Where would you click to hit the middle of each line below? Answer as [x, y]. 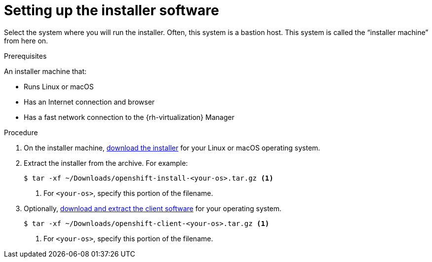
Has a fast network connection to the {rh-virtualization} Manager [129, 117]
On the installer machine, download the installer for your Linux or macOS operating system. [172, 148]
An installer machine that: [45, 71]
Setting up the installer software [112, 10]
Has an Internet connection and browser [89, 102]
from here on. [26, 40]
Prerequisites [25, 56]
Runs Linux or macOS [59, 86]
